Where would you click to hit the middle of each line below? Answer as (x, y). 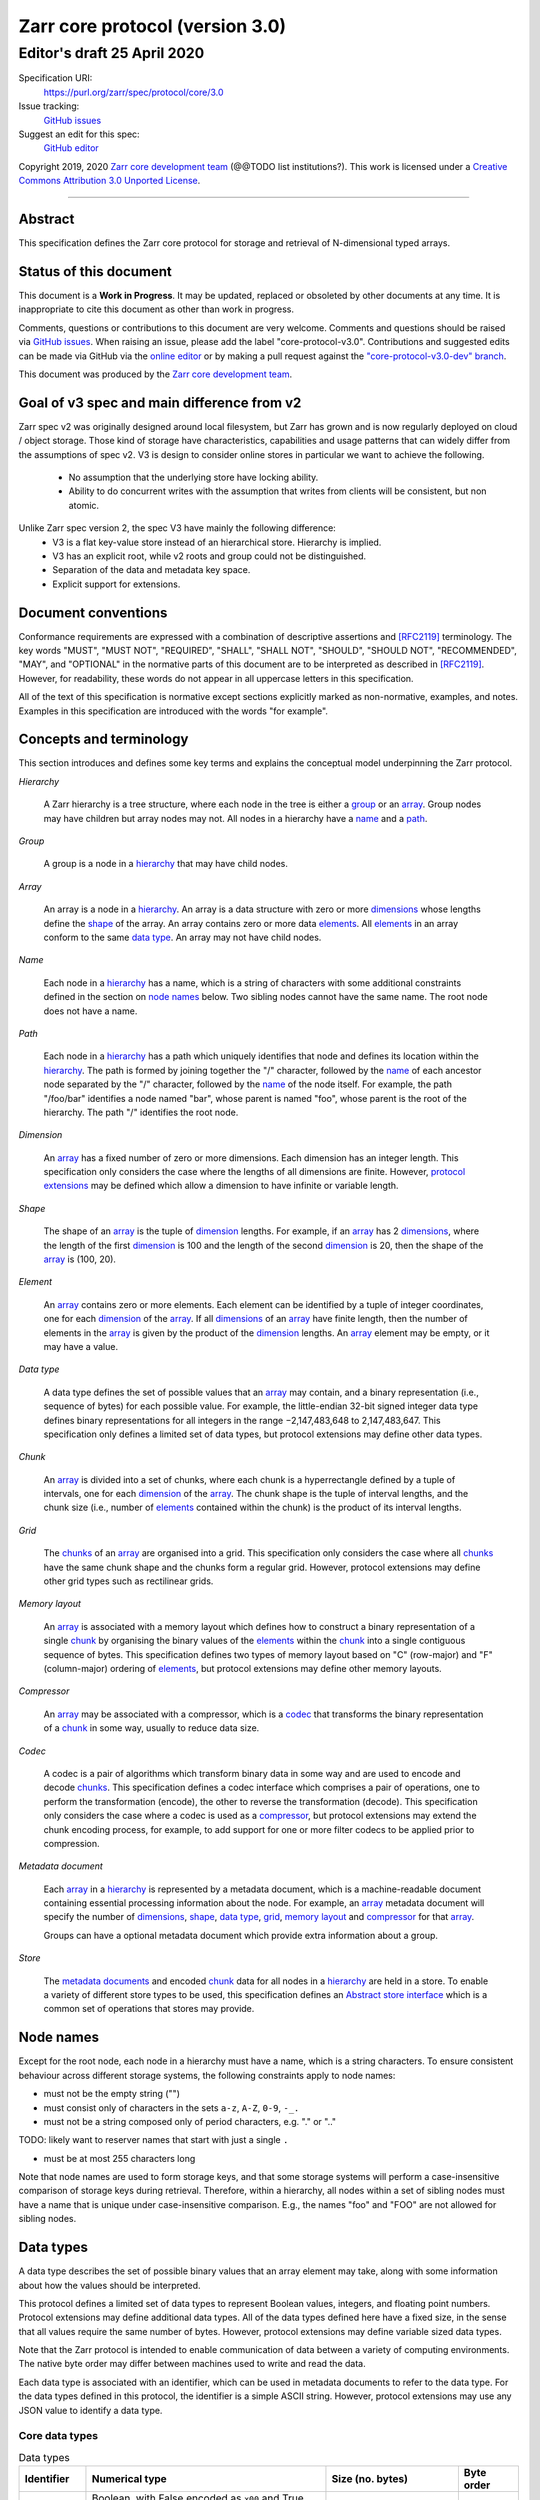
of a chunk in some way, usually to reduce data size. (151, 1728)
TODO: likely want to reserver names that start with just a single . (153, 2140)
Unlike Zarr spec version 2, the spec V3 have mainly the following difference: (177, 528)
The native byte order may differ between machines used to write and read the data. (192, 2364)
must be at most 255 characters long (119, 2158)
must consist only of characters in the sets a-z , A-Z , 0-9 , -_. (171, 2107)
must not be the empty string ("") (111, 2094)
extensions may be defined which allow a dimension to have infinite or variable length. (221, 1186)
